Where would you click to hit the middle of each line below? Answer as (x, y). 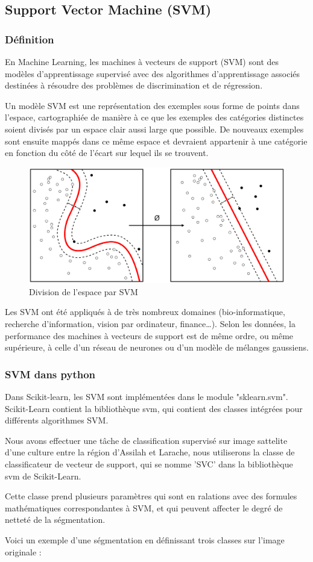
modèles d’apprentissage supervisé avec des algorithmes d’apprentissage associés (153, 73)
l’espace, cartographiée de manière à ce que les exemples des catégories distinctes (154, 117)
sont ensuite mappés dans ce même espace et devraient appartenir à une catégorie (156, 141)
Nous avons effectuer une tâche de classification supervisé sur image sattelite (146, 440)
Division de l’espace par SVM (84, 291)
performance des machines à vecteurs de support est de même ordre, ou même (149, 335)
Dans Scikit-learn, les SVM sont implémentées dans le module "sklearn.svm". (147, 397)
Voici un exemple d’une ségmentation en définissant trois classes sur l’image (145, 540)
